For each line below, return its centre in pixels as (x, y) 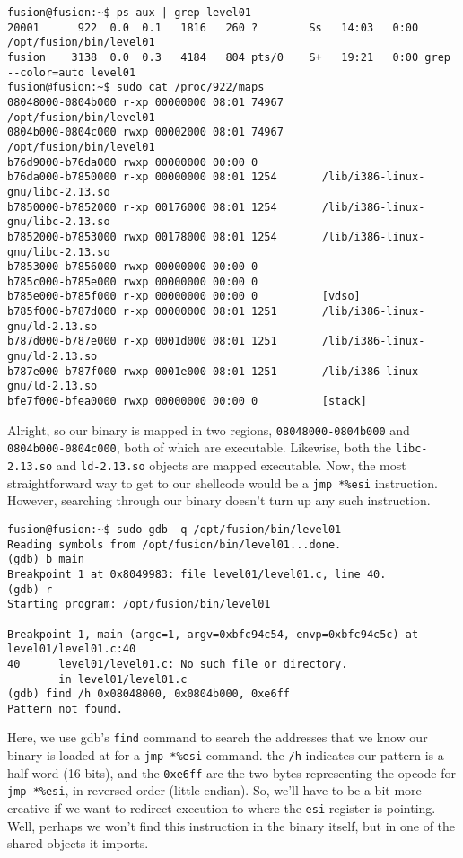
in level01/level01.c (123, 679)
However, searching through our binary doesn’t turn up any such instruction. (219, 500)
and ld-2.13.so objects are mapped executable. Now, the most (231, 465)
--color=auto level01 (72, 72)
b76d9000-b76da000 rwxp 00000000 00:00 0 (133, 162)
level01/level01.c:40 (72, 649)
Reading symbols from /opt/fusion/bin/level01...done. (175, 544)
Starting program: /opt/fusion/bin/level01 (139, 604)
